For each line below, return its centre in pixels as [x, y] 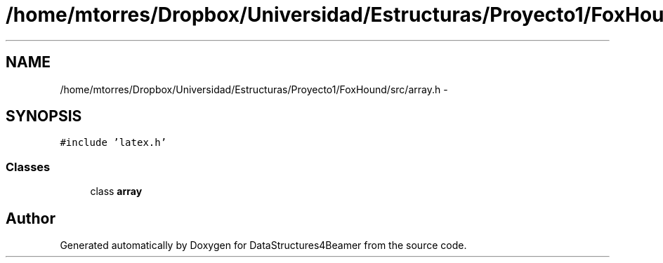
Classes [28, 167]
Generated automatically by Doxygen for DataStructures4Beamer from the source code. [263, 245]
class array [116, 191]
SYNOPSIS [44, 116]
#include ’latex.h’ [113, 143]
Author [31, 218]
